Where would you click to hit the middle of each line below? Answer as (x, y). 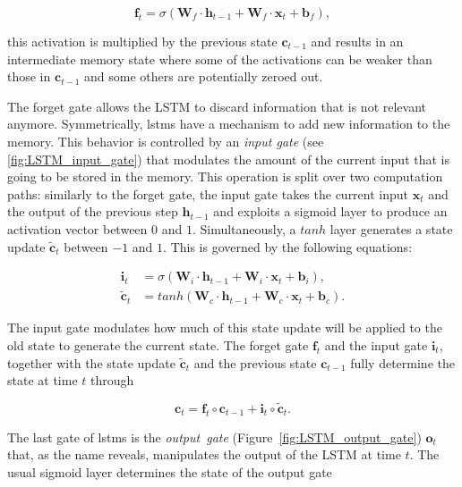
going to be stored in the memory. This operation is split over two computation (225, 176)
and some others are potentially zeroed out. (204, 76)
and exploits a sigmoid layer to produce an (330, 211)
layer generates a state (391, 228)
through (112, 380)
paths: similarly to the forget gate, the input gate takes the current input (208, 193)
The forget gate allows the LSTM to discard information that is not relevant (217, 106)
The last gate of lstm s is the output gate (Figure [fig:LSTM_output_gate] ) (214, 437)
